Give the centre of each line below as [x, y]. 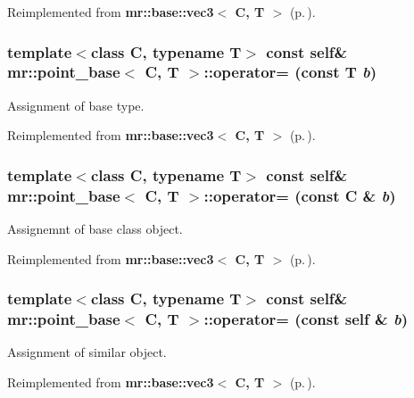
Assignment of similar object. [87, 352]
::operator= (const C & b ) [300, 195]
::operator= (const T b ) [290, 72]
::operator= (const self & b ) [306, 319]
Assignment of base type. [76, 105]
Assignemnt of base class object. [95, 229]
